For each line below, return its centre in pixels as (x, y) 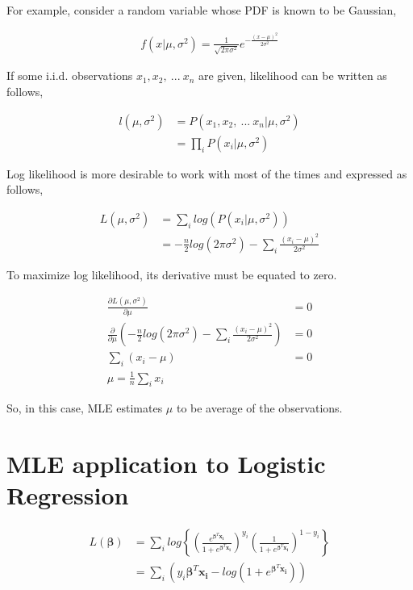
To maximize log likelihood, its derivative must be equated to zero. (172, 274)
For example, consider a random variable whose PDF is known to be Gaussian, (202, 10)
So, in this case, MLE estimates (85, 408)
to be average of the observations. (259, 408)
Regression (68, 495)
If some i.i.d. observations (70, 75)
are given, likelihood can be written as (293, 75)
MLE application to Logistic (166, 464)
